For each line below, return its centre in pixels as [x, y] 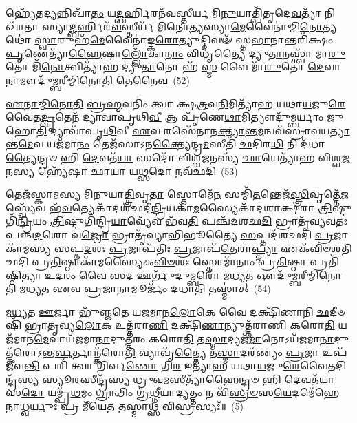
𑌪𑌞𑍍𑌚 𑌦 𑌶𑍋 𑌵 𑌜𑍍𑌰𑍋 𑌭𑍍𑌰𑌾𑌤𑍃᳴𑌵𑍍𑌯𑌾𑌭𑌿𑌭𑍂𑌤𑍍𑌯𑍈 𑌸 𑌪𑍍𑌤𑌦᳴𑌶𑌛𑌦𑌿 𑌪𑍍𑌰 [170, 234]
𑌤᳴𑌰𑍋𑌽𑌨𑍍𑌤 [30, 352]
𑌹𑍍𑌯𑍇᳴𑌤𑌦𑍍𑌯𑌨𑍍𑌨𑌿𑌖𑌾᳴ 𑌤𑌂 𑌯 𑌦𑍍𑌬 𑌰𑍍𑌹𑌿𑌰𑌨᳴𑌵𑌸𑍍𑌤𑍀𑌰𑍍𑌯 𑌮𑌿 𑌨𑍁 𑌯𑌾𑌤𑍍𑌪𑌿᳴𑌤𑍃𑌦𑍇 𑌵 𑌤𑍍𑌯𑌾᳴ [164, 12]
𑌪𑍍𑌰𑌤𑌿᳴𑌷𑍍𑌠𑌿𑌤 [324, 261]
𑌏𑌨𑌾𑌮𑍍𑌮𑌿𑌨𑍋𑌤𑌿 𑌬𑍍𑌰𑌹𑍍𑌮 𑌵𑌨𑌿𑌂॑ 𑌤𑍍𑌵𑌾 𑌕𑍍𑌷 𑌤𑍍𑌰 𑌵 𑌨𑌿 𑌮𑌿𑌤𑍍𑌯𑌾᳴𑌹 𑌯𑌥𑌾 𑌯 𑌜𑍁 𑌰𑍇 [176, 103]
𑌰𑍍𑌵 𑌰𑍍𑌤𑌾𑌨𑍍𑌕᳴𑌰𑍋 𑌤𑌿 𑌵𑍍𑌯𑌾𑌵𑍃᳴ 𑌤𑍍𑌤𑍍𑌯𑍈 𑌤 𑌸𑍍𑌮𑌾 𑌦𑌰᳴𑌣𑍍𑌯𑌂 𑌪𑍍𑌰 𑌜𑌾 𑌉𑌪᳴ [201, 352]
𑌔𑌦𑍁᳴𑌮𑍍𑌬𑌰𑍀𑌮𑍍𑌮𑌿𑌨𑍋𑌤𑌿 [299, 275]
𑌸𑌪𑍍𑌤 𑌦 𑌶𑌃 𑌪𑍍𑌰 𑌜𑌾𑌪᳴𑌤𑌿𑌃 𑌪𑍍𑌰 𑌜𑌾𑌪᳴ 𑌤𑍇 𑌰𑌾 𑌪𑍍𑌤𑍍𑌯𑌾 [166, 248]
